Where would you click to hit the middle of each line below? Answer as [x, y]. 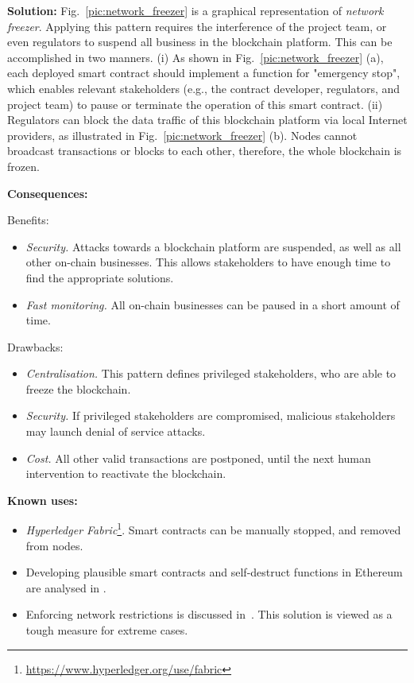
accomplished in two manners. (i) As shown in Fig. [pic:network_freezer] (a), [195, 57]
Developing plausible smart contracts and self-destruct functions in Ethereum [214, 572]
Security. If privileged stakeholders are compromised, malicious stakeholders [211, 415]
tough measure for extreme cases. [107, 630]
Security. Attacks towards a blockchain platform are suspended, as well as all [213, 246]
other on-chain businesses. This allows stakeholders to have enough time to [208, 262]
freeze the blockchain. [78, 388]
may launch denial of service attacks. [116, 431]
